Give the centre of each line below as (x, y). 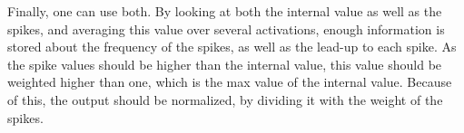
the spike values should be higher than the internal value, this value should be (225, 64)
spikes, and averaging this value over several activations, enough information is (226, 28)
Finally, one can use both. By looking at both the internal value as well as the (225, 11)
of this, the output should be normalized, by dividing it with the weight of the (225, 99)
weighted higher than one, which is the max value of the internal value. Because (230, 82)
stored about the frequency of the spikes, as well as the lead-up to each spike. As (232, 47)
